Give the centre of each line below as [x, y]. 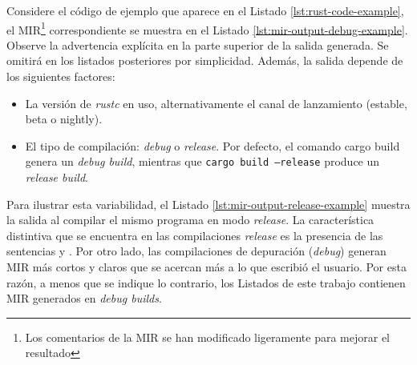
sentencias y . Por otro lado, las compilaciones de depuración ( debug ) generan [196, 251]
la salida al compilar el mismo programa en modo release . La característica [190, 220]
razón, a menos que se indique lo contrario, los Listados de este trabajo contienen [206, 282]
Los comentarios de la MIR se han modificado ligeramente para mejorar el [208, 337]
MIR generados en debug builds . [84, 298]
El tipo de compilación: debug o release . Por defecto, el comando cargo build [213, 145]
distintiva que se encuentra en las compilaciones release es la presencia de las [195, 235]
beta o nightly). [64, 119]
